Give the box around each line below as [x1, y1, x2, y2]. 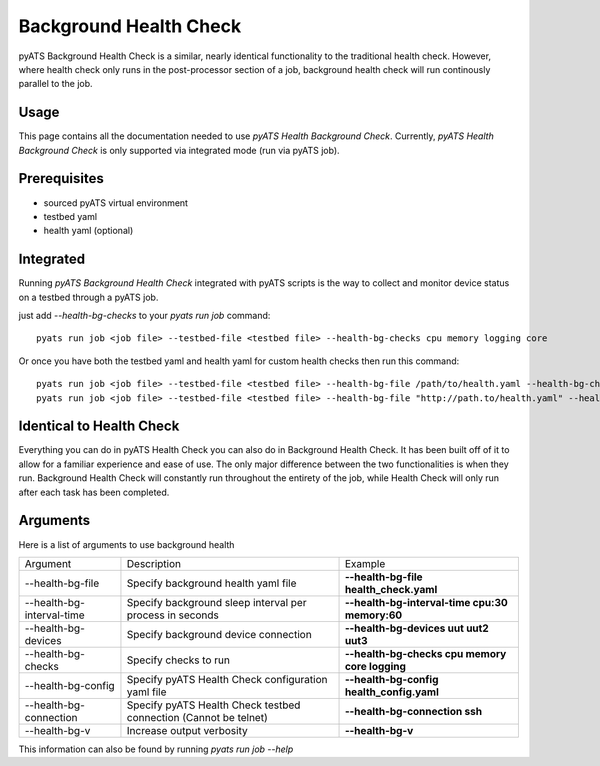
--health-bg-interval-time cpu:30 [344, 595, 509, 609]
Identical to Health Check [18, 418, 180, 435]
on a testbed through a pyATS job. [18, 291, 159, 303]
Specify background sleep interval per [126, 595, 307, 609]
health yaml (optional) [43, 225, 134, 237]
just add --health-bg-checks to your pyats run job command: [18, 310, 271, 321]
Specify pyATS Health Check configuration [126, 672, 328, 686]
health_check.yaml [344, 582, 438, 596]
